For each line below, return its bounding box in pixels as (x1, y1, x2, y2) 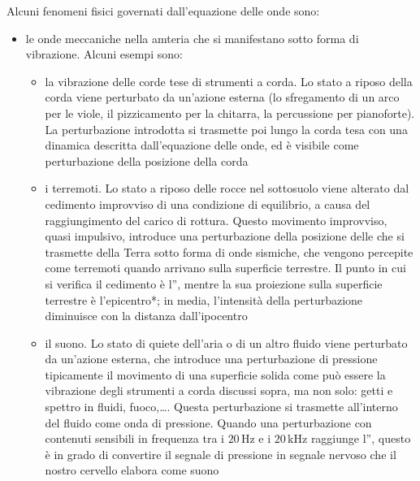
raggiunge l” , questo (310, 430, 411, 447)
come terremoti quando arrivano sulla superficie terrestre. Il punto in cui (45, 259, 406, 276)
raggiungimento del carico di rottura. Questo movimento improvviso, (45, 211, 388, 228)
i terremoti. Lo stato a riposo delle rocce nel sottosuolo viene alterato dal (45, 180, 409, 197)
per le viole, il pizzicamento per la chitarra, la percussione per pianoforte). (45, 104, 415, 121)
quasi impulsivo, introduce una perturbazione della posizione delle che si (45, 227, 405, 245)
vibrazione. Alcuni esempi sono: (25, 45, 183, 63)
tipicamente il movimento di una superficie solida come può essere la (45, 366, 386, 383)
